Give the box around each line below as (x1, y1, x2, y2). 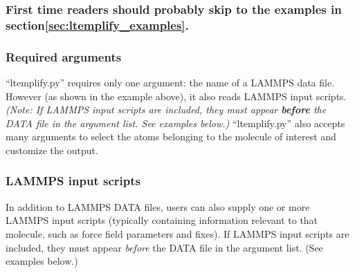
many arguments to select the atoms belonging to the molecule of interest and (6, 129, 336, 144)
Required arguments (6, 48, 122, 65)
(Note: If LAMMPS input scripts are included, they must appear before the (6, 102, 327, 117)
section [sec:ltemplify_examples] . (6, 16, 189, 33)
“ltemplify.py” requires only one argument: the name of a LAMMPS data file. (6, 75, 335, 89)
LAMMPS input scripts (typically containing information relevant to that (6, 213, 318, 227)
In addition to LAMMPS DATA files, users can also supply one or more (6, 199, 310, 214)
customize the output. (6, 142, 98, 157)
